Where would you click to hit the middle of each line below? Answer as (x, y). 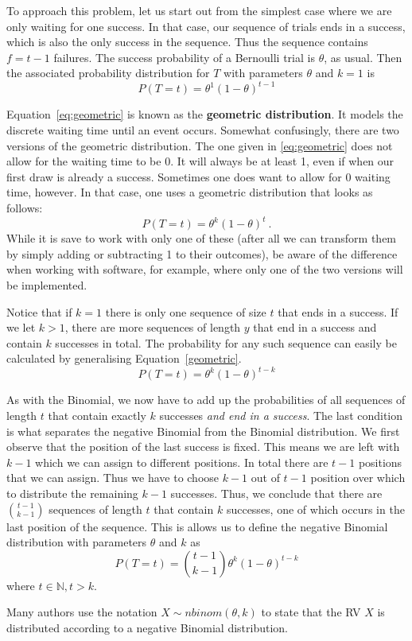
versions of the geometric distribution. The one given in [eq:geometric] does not (200, 145)
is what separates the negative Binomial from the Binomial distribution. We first (203, 431)
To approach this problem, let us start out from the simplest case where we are (199, 10)
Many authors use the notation (82, 612)
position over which (358, 478)
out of (265, 478)
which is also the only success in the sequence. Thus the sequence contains (187, 42)
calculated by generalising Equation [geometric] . (124, 358)
